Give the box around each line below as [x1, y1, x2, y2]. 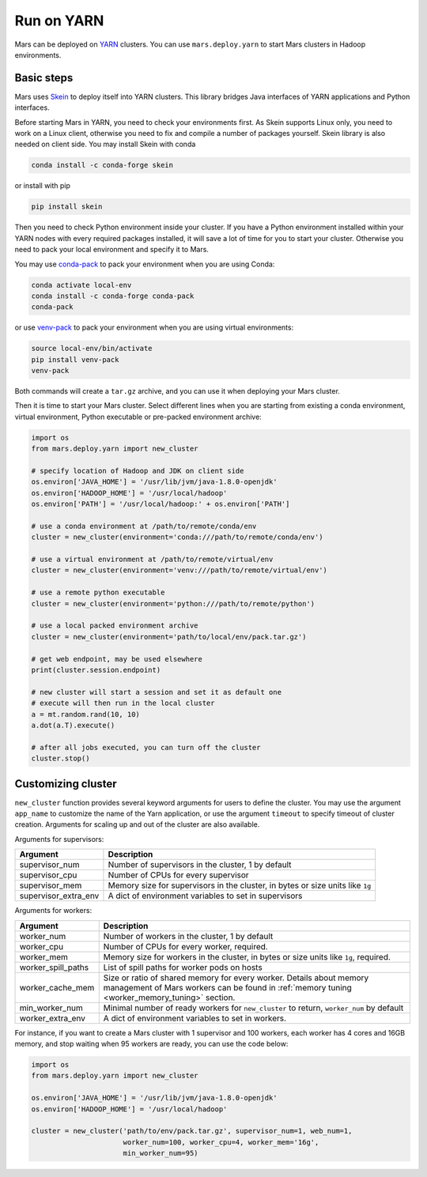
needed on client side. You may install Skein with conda [14, 139, 196, 149]
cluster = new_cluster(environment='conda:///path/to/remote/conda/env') [31, 533, 323, 541]
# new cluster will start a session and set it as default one [31, 688, 282, 696]
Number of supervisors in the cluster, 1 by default [108, 859, 292, 870]
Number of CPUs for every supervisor [108, 870, 249, 881]
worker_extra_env [19, 1013, 86, 1024]
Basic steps [14, 71, 74, 85]
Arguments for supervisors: [14, 834, 104, 843]
